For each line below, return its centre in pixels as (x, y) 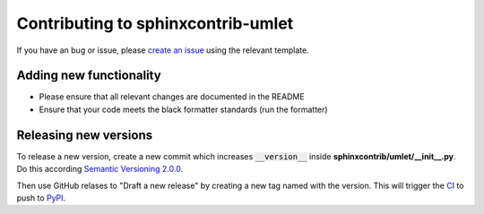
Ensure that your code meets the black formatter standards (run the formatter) (183, 109)
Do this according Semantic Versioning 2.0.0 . (100, 169)
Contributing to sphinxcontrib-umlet (155, 23)
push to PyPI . (41, 198)
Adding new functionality (89, 76)
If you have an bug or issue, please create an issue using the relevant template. (163, 50)
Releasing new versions (84, 135)
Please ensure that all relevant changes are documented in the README (172, 97)
